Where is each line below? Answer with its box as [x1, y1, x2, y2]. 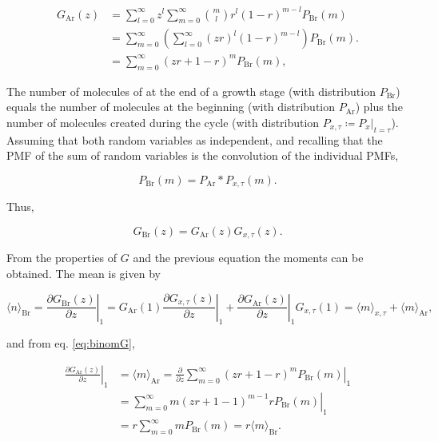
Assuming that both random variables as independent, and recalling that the [6, 131, 383, 148]
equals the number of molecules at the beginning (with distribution [6, 98, 336, 115]
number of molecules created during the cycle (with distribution [6, 113, 320, 130]
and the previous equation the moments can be [133, 249, 364, 266]
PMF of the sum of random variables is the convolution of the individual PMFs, [6, 147, 399, 164]
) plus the [355, 98, 403, 115]
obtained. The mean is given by [6, 264, 161, 281]
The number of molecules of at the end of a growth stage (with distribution [6, 82, 376, 99]
